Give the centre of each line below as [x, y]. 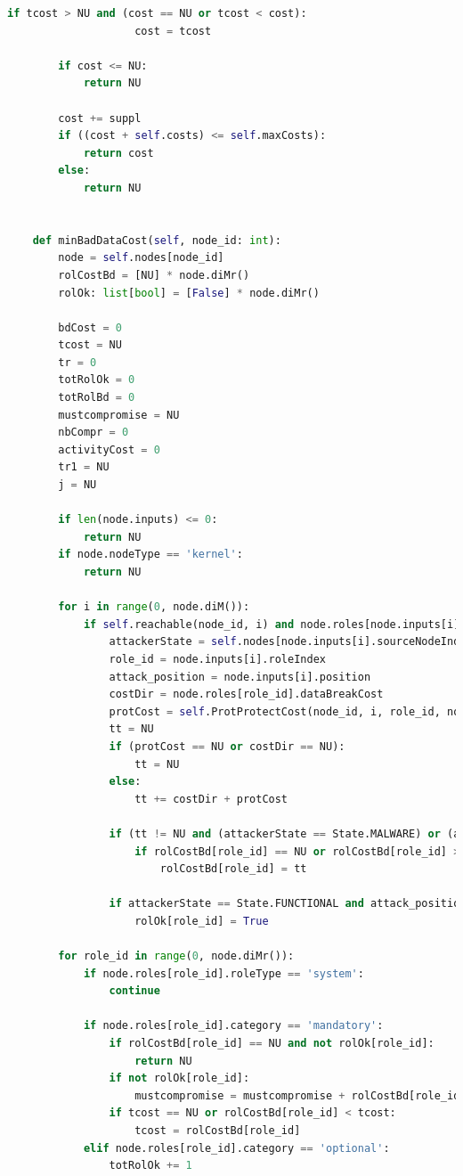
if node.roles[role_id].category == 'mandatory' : [233, 1026]
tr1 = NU [84, 467]
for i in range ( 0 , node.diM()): [154, 607]
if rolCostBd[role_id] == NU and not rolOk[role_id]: [272, 1044]
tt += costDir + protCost [211, 799]
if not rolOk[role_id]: [179, 1078]
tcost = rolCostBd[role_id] [218, 1131]
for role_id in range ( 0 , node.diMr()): [176, 956]
